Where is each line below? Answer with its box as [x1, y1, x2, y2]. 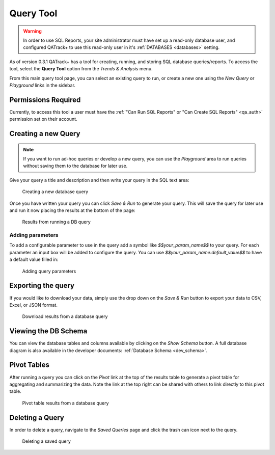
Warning [23, 28, 42, 34]
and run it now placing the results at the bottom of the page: [9, 207, 136, 213]
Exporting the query [9, 281, 75, 290]
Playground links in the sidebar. [9, 82, 76, 88]
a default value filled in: [9, 256, 59, 262]
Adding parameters [9, 232, 59, 239]
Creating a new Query [9, 129, 80, 138]
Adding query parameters [22, 268, 76, 274]
